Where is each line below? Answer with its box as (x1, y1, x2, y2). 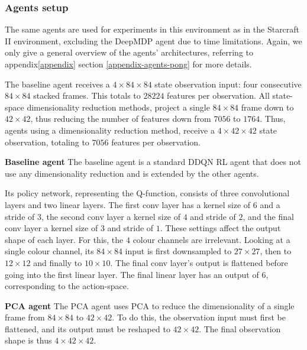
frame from (5, 311, 45, 323)
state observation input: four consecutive (154, 77, 302, 90)
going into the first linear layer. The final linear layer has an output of (5, 268, 259, 280)
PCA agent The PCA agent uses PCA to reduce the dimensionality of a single (5, 299, 295, 312)
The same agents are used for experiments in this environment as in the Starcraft (5, 23, 300, 35)
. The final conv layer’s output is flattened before (110, 256, 288, 268)
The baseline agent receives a (5, 77, 110, 90)
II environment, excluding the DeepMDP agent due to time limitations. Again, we (5, 34, 302, 47)
